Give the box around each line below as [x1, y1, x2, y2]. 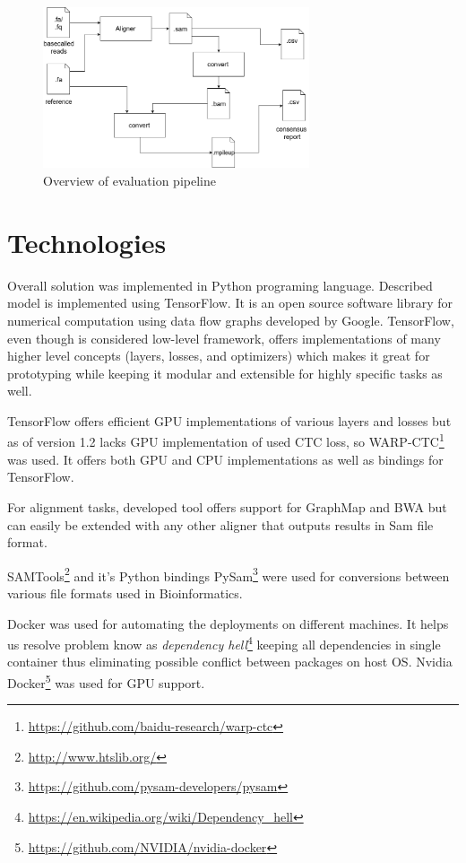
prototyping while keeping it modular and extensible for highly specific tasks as [7, 363, 443, 382]
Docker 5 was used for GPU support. [7, 670, 205, 692]
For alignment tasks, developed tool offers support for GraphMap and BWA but [7, 497, 447, 516]
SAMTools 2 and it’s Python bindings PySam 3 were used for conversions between [7, 563, 450, 585]
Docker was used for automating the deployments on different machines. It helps [7, 614, 449, 632]
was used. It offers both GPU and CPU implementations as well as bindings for [7, 449, 444, 468]
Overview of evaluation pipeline [43, 171, 216, 190]
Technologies [7, 223, 167, 260]
